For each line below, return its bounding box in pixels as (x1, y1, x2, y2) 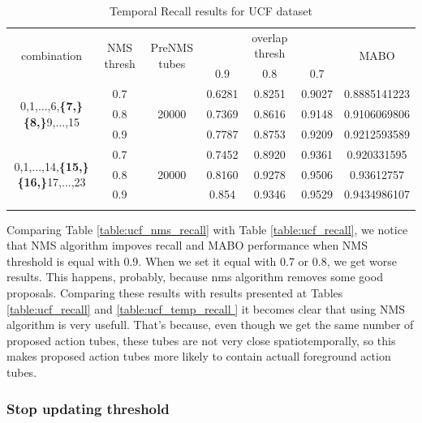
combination (20, 47, 83, 64)
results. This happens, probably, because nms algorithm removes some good (6, 268, 383, 285)
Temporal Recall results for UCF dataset (110, 2, 312, 19)
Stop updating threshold (6, 398, 170, 418)
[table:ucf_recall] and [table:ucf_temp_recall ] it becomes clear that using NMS (6, 300, 406, 317)
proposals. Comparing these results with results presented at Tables (6, 284, 343, 301)
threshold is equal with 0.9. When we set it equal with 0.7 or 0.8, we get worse (6, 252, 398, 269)
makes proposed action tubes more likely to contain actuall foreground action (6, 348, 391, 365)
